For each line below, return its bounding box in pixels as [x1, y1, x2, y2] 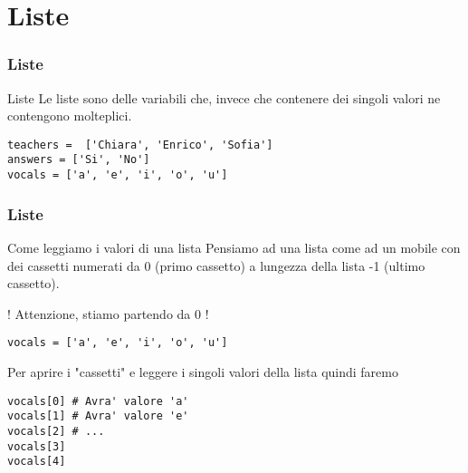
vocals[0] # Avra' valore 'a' [7, 394, 189, 408]
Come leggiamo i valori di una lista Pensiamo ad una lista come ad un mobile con [7, 237, 461, 256]
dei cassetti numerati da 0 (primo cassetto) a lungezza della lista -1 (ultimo [7, 256, 425, 275]
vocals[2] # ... [7, 424, 105, 438]
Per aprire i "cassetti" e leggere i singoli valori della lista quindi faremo [7, 362, 398, 381]
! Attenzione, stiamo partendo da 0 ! [7, 304, 209, 323]
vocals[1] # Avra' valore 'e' [7, 410, 189, 423]
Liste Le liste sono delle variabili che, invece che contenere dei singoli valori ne [7, 88, 441, 107]
